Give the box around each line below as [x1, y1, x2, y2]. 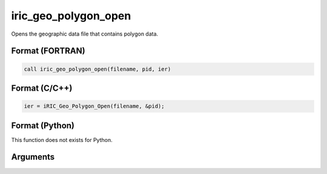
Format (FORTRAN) [11, 46, 85, 56]
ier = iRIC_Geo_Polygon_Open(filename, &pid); [24, 103, 165, 110]
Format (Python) [11, 120, 75, 130]
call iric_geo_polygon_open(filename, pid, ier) [24, 65, 171, 72]
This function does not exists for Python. [11, 136, 113, 143]
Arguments [11, 152, 55, 163]
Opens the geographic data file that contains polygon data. [11, 30, 159, 37]
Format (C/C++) [11, 83, 73, 93]
